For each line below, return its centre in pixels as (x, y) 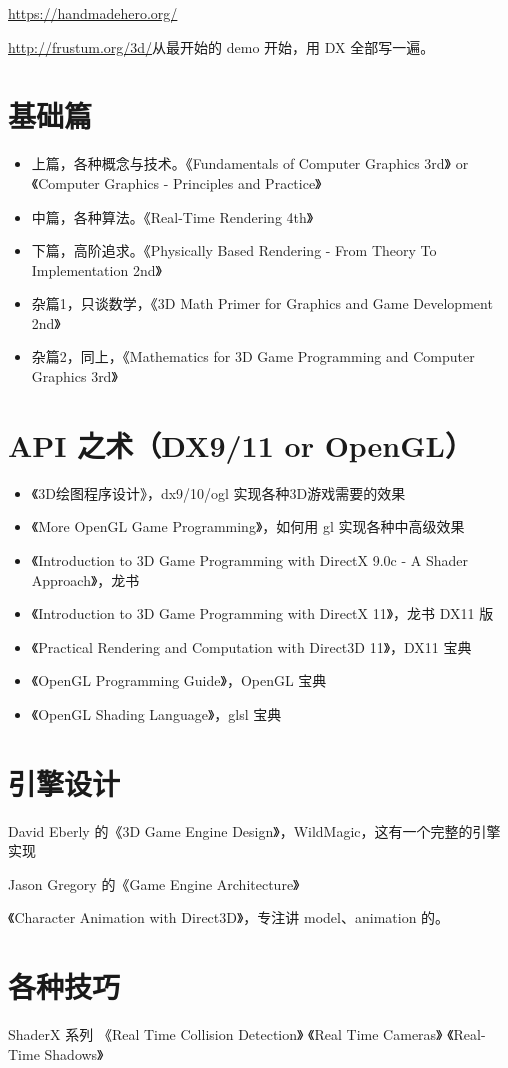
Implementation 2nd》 (96, 269)
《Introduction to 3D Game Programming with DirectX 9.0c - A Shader (250, 559)
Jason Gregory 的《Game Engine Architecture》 (154, 883)
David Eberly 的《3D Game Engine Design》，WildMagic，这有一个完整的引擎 (254, 830)
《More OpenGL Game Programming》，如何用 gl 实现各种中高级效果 (248, 526)
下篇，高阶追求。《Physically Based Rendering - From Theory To (234, 250)
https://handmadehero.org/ (93, 13)
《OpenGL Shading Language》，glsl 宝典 (156, 713)
